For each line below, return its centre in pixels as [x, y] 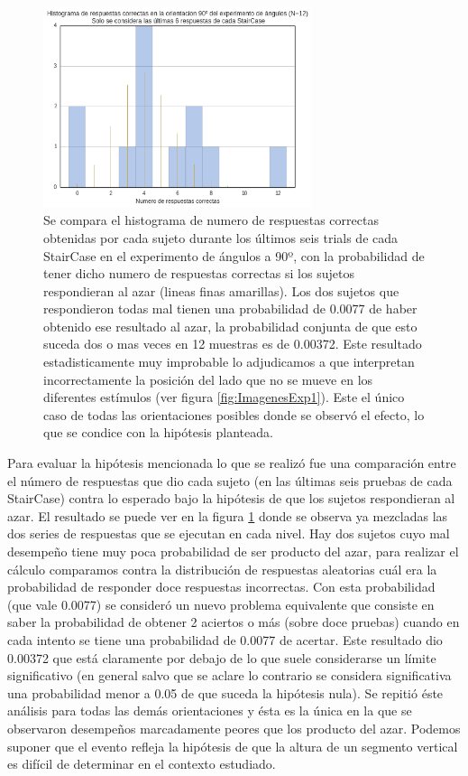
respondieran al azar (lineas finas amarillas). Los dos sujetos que [221, 290]
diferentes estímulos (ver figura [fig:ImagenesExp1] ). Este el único [224, 397]
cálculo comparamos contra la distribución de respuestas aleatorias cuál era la [222, 569]
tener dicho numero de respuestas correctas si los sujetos [199, 273]
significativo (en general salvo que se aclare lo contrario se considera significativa [229, 675]
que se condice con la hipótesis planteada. [158, 432]
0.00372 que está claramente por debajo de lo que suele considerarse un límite [222, 657]
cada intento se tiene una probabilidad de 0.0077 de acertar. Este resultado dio [225, 639]
